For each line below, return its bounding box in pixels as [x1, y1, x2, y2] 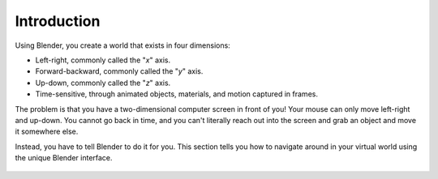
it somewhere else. [15, 126, 79, 137]
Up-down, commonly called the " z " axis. [35, 78, 171, 87]
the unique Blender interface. [15, 153, 113, 163]
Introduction [15, 12, 101, 30]
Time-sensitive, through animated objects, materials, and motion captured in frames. [35, 89, 318, 99]
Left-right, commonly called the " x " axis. [35, 55, 170, 65]
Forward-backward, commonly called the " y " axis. [35, 66, 204, 76]
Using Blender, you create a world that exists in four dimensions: [15, 40, 230, 50]
